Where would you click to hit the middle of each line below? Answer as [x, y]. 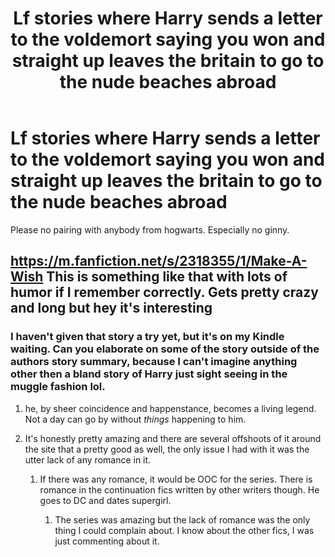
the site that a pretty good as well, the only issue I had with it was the [167, 449]
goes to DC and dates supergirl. [105, 500]
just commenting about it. [107, 541]
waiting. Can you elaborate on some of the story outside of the [165, 349]
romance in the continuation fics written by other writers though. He [179, 489]
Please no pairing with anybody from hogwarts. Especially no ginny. [150, 229]
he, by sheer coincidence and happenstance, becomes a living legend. [170, 408]
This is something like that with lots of [167, 277]
